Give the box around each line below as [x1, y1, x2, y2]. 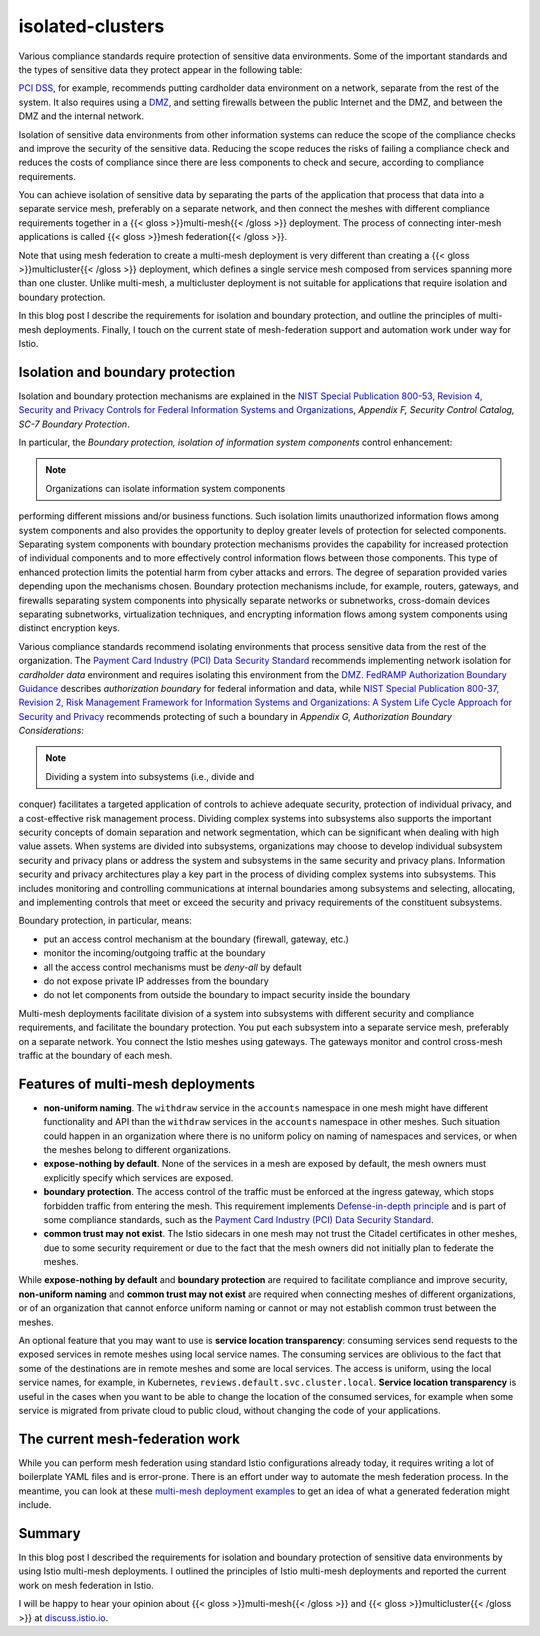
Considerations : [18, 725, 85, 737]
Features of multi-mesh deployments [18, 1075, 255, 1092]
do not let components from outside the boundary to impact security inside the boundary [43, 989, 411, 1001]
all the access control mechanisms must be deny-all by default [43, 961, 302, 973]
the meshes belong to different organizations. [43, 1143, 232, 1155]
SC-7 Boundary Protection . [18, 418, 130, 430]
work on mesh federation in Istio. [18, 1579, 154, 1591]
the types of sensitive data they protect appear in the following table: [18, 63, 303, 75]
